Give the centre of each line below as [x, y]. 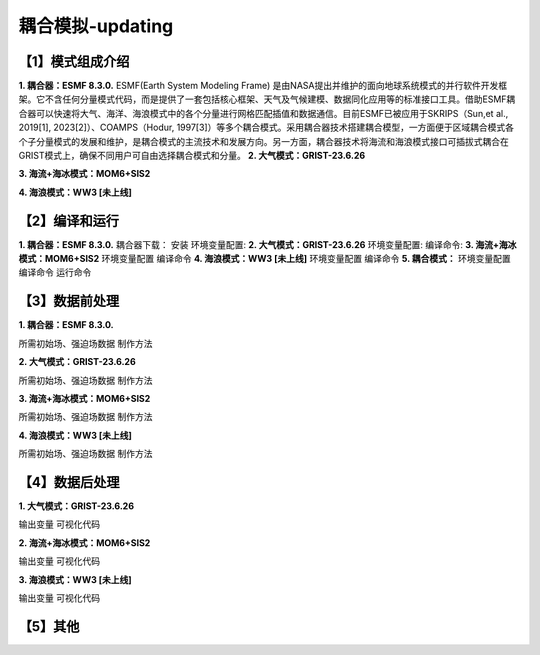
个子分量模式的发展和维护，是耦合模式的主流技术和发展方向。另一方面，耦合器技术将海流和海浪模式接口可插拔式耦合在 [263, 141]
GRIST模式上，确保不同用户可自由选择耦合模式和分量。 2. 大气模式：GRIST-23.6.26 [192, 156]
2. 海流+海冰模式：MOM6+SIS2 [84, 542]
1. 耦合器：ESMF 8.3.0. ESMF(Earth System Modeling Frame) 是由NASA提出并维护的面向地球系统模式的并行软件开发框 [263, 86]
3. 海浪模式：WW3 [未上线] [75, 579]
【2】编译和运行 [69, 220]
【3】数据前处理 [69, 301]
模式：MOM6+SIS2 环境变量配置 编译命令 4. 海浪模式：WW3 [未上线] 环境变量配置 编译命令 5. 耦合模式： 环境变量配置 [264, 259]
